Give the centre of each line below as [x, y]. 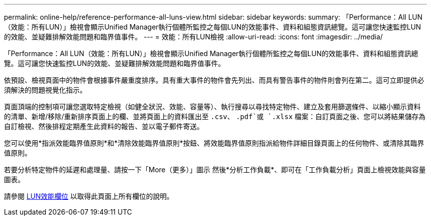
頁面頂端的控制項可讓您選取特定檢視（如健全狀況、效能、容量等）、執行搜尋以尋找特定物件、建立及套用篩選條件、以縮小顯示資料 [212, 107]
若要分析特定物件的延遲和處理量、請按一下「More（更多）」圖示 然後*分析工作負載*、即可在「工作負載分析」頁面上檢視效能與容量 [215, 170]
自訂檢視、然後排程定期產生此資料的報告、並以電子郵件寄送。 [104, 126]
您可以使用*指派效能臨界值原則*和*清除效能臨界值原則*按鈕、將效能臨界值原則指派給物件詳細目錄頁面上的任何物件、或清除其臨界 [214, 143]
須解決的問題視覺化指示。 [45, 90]
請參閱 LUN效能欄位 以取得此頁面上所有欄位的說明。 [89, 196]
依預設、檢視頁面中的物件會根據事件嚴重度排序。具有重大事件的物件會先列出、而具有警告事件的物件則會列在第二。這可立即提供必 [214, 80]
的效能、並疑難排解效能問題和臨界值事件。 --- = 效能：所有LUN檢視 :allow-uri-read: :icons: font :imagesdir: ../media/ [193, 37]
